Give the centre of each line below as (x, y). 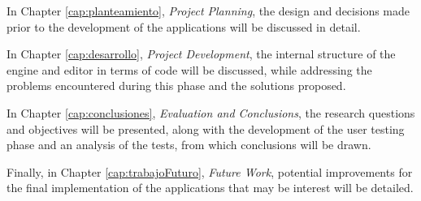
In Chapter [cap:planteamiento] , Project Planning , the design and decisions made (208, 11)
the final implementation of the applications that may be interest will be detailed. (210, 188)
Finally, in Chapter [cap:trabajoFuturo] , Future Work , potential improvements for (210, 171)
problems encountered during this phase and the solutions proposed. (176, 86)
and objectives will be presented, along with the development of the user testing (206, 128)
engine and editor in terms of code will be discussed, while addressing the (189, 69)
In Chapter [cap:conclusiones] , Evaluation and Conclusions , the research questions (211, 112)
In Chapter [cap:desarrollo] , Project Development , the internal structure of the (201, 54)
